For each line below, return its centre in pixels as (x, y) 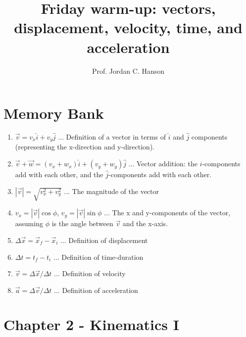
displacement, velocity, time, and (128, 27)
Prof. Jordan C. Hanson (128, 71)
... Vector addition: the (163, 164)
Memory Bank (54, 113)
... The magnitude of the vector (112, 191)
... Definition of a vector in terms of (112, 137)
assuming (29, 223)
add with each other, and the (59, 174)
